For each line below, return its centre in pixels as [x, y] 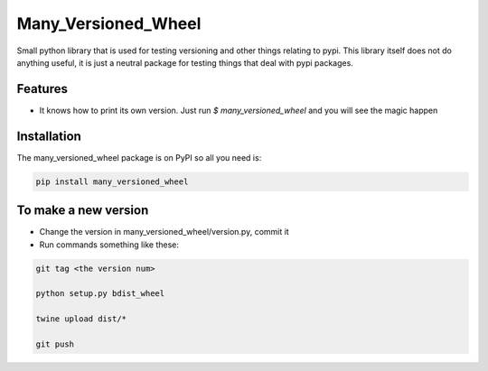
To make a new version [83, 211]
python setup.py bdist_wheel [100, 294]
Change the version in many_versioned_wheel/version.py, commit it [164, 232]
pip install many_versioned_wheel [112, 181]
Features [42, 89]
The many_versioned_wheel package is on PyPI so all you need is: [139, 157]
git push [55, 344]
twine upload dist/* [81, 319]
